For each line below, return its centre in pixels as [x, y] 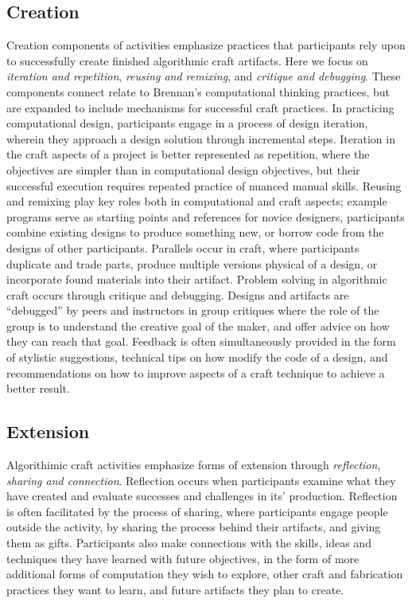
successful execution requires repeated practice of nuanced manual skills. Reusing [204, 185]
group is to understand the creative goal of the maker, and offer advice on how [198, 325]
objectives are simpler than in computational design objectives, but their [183, 169]
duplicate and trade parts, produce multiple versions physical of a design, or [192, 263]
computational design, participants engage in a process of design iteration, [187, 123]
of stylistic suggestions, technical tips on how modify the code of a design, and [197, 357]
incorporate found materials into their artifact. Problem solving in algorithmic [197, 279]
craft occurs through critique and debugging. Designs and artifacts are [178, 294]
